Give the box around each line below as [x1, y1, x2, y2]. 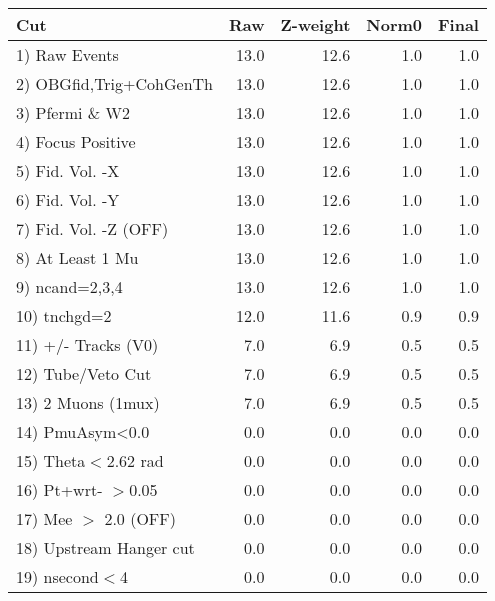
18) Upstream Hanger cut [16, 536, 195, 559]
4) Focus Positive [16, 130, 136, 153]
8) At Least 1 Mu [16, 246, 139, 269]
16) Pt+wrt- [16, 478, 103, 501]
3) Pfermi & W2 [16, 101, 131, 124]
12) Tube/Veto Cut [16, 362, 152, 385]
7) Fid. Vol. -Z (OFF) [16, 217, 169, 240]
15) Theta [16, 449, 86, 472]
